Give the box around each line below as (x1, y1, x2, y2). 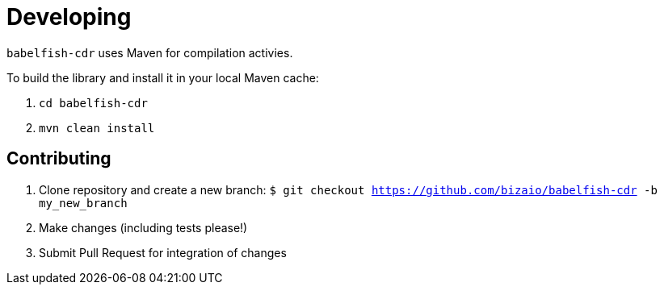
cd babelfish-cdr (39, 96, 148, 110)
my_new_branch (39, 196, 128, 210)
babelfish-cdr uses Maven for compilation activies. (6, 45, 293, 60)
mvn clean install (39, 121, 155, 135)
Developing (6, 3, 132, 31)
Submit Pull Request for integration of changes (39, 245, 287, 260)
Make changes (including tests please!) (39, 220, 248, 235)
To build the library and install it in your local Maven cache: (6, 70, 319, 85)
